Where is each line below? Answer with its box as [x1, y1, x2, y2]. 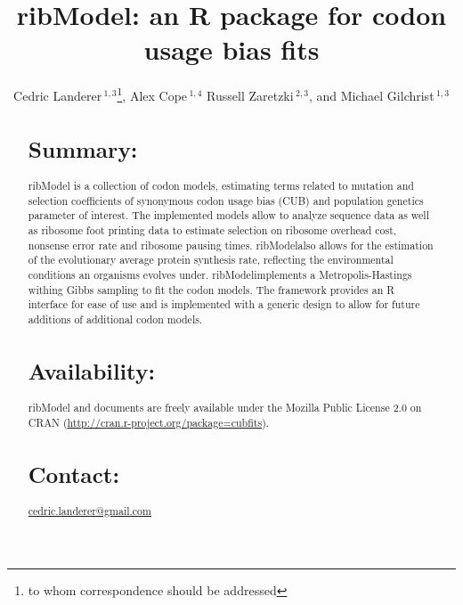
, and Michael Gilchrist [308, 86, 435, 104]
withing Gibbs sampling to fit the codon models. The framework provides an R [28, 282, 394, 297]
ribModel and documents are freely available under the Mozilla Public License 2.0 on [28, 400, 422, 415]
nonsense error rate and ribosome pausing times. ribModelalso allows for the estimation [28, 237, 434, 252]
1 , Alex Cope [117, 84, 188, 104]
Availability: [28, 356, 156, 386]
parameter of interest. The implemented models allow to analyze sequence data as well [28, 208, 429, 223]
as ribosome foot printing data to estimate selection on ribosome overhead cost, [28, 223, 397, 238]
